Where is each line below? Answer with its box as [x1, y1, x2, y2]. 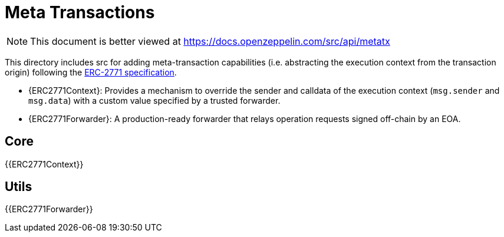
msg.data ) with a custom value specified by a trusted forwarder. [28, 95, 281, 106]
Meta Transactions [5, 2, 155, 22]
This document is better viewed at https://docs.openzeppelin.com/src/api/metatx [30, 35, 390, 47]
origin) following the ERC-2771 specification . [5, 67, 177, 77]
